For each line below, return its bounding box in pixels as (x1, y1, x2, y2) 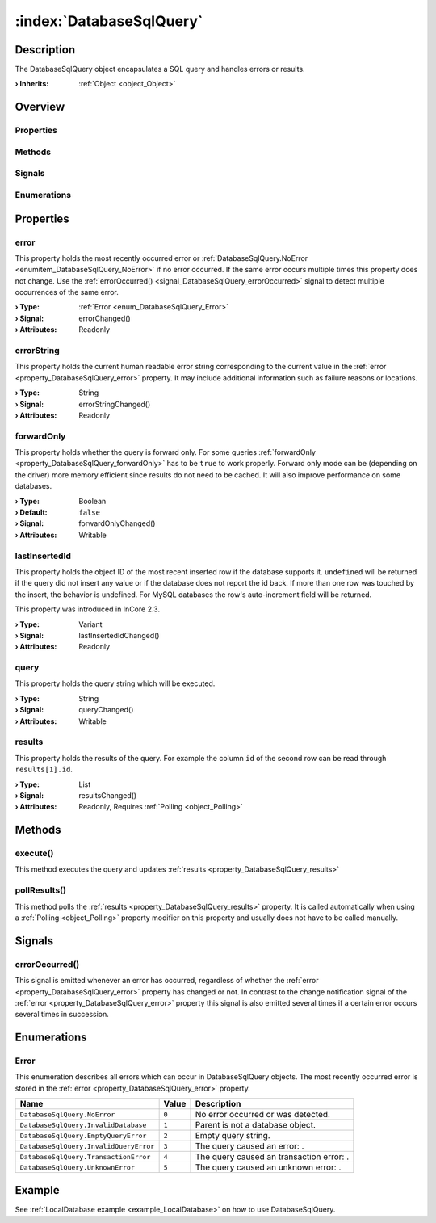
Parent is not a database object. (195, 1120, 317, 1131)
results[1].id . (15, 764, 73, 775)
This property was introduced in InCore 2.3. (15, 604, 161, 614)
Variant (78, 619, 103, 629)
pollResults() (15, 885, 66, 896)
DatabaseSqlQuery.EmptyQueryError (19, 1131, 147, 1140)
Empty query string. (195, 1130, 270, 1141)
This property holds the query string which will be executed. (15, 679, 216, 688)
